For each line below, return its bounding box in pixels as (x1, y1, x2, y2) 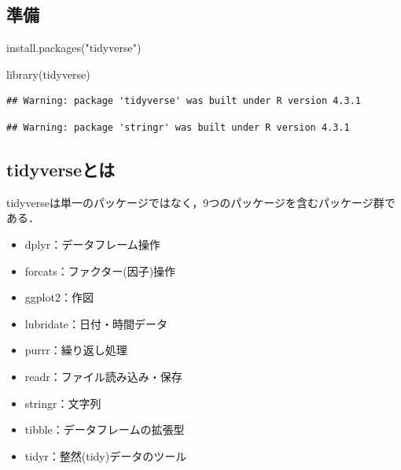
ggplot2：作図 (24, 289, 94, 305)
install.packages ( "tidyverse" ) (6, 39, 142, 56)
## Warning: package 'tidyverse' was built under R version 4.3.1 (6, 95, 362, 107)
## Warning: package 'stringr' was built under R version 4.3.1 (6, 121, 350, 133)
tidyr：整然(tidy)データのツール (24, 447, 187, 464)
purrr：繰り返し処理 (24, 342, 127, 358)
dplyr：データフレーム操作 (24, 235, 160, 252)
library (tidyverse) (6, 65, 90, 82)
